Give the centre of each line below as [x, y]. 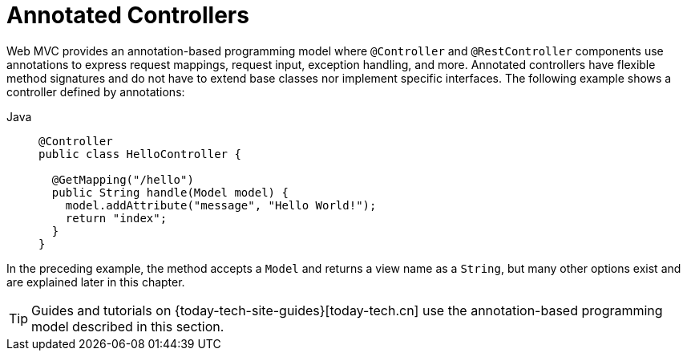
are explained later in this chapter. [96, 282]
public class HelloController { [140, 154]
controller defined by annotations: [96, 91]
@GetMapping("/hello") [123, 179]
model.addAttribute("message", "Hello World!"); [221, 205]
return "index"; [116, 218]
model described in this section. [128, 326]
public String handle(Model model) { [170, 192]
